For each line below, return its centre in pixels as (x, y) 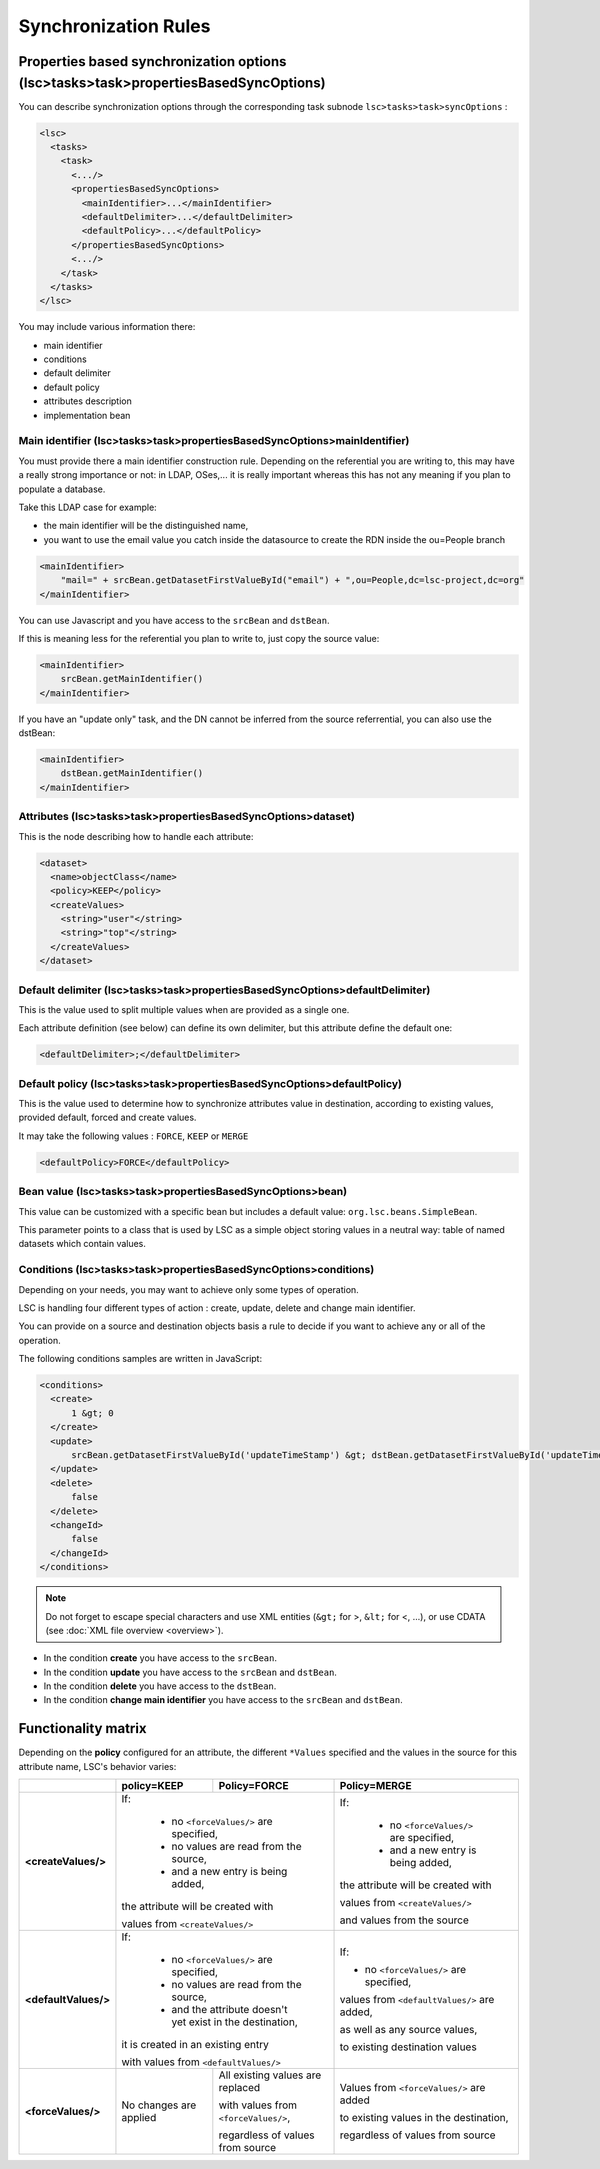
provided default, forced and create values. (107, 1117)
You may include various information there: (107, 327)
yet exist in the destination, (235, 2022)
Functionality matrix (82, 1728)
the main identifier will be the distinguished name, (146, 526)
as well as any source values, (408, 2030)
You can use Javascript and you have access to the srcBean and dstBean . (174, 620)
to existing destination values (408, 2047)
